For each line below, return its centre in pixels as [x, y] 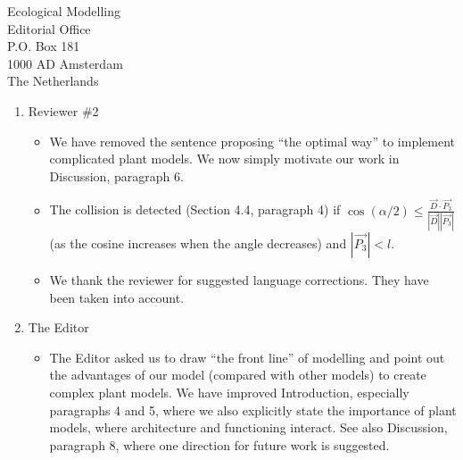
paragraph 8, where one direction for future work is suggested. [219, 444]
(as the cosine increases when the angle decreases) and [198, 243]
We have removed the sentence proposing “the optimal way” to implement [252, 141]
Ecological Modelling [64, 11]
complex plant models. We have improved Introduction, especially [229, 392]
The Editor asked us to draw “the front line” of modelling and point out [247, 357]
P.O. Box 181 [44, 46]
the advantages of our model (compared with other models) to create [238, 375]
